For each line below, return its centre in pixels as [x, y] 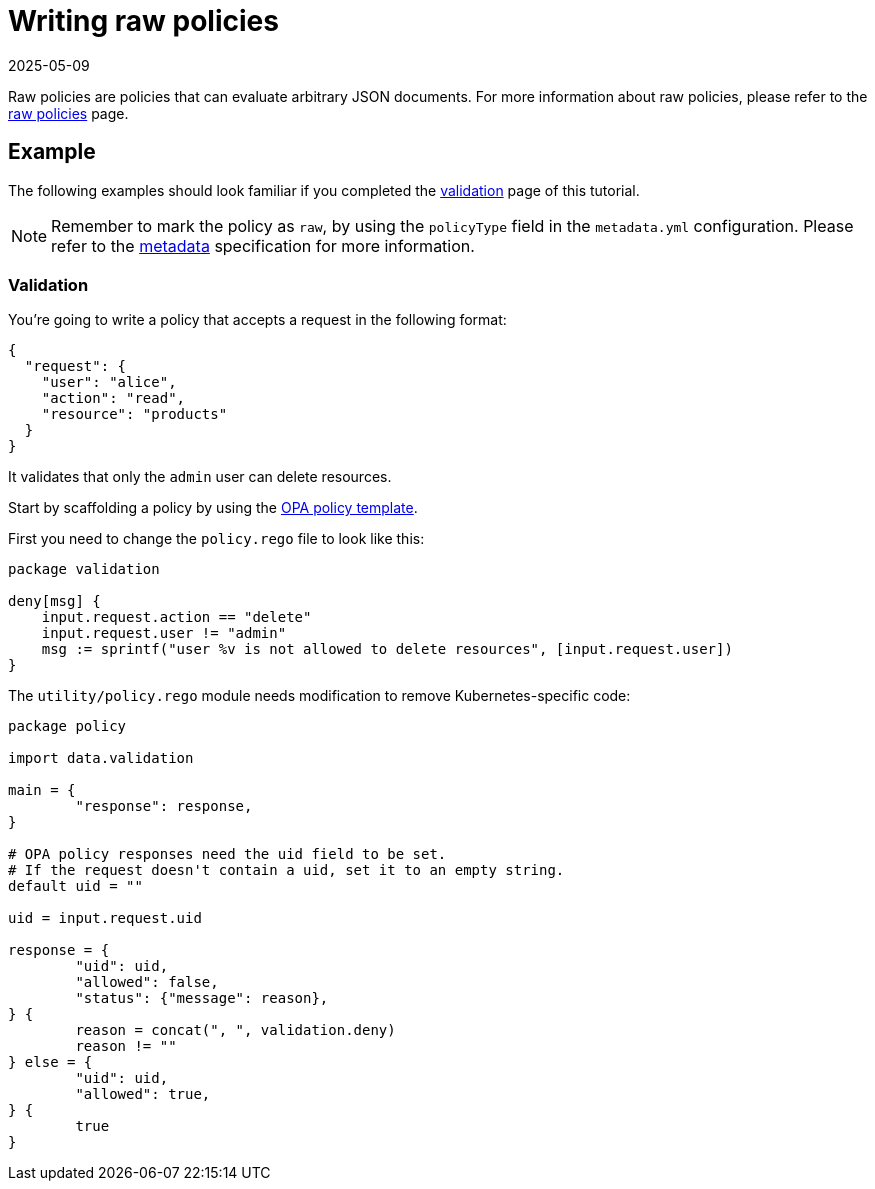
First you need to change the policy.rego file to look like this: [216, 539]
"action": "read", [113, 398]
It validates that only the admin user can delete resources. [200, 477]
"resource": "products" [134, 414]
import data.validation [101, 758]
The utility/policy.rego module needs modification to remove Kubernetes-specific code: [319, 696]
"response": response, [164, 806]
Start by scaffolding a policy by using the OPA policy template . [213, 508]
